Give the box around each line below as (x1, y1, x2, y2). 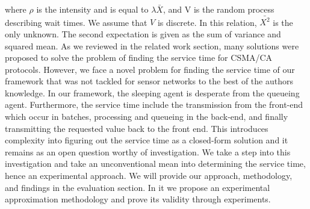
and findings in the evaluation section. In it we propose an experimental (5, 181, 270, 193)
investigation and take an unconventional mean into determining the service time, (5, 157, 306, 170)
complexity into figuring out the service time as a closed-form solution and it (5, 134, 288, 146)
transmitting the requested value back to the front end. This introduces (5, 122, 268, 134)
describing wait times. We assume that (5, 16, 147, 28)
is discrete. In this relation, (157, 16, 257, 28)
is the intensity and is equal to (36, 3, 149, 15)
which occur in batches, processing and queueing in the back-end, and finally (5, 110, 288, 123)
